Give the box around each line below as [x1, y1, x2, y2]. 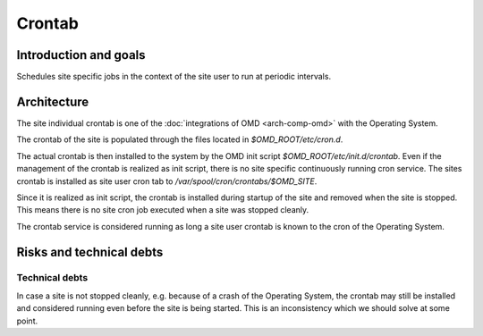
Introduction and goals [16, 47, 147, 63]
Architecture [16, 94, 89, 109]
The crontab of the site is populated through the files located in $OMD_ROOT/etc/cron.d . [16, 134, 343, 145]
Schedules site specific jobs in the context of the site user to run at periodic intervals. [16, 71, 331, 82]
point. [16, 315, 38, 326]
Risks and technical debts [16, 244, 164, 259]
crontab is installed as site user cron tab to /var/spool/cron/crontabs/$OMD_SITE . [16, 175, 318, 187]
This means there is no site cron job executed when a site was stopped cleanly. [16, 205, 309, 215]
